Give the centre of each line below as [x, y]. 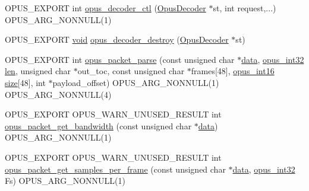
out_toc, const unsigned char [131, 71]
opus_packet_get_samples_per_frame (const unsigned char [115, 169]
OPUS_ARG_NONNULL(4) [58, 94]
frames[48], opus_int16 [233, 71]
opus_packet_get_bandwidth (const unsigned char [98, 125]
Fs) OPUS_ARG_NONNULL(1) [65, 181]
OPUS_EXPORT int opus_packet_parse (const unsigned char [120, 59]
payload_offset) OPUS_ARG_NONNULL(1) [136, 82]
